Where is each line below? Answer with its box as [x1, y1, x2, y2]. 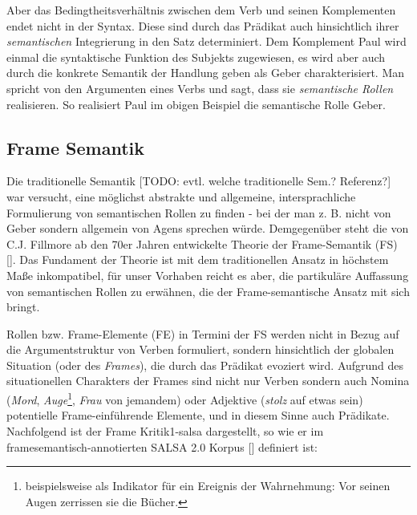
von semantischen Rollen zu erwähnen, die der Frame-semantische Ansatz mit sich [6, 282, 410, 299]
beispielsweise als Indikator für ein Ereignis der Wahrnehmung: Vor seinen [25, 477, 391, 494]
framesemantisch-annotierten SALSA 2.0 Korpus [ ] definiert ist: [6, 438, 318, 455]
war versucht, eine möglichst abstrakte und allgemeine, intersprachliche [6, 188, 356, 205]
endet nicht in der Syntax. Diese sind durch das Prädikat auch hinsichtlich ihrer [6, 17, 399, 34]
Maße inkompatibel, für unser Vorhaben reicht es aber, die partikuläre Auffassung [6, 266, 409, 283]
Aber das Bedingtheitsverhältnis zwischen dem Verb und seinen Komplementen [6, 2, 396, 18]
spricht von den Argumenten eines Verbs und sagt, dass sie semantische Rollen [6, 79, 394, 96]
